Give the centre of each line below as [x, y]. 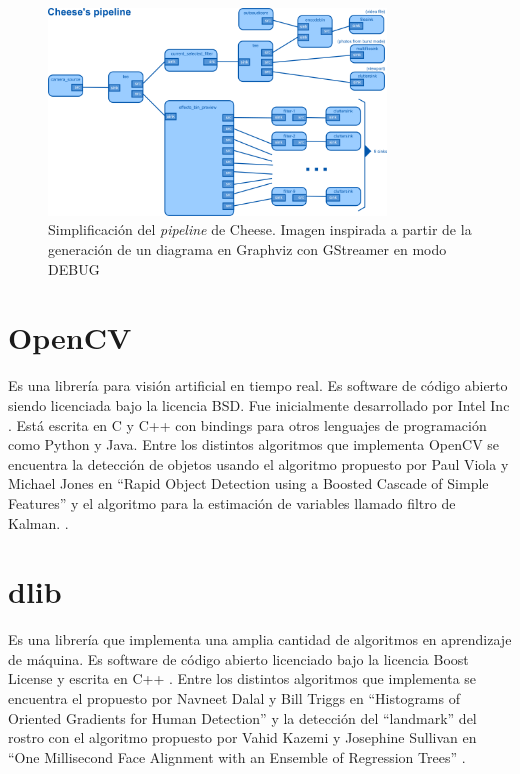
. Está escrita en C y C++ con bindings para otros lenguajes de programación [247, 424]
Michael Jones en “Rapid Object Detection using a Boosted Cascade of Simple [248, 483]
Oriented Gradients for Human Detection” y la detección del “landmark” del [242, 717]
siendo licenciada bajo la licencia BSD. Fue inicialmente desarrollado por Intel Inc [259, 404]
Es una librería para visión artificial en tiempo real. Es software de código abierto [258, 385]
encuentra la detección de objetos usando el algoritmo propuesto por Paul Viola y [258, 463]
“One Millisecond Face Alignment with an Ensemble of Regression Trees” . [237, 756]
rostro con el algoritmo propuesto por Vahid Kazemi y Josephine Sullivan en [242, 737]
